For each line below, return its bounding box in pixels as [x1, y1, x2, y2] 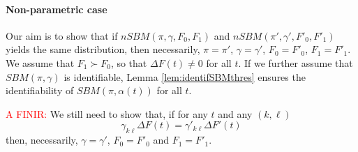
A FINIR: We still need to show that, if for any [6, 106, 208, 121]
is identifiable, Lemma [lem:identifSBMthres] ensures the [64, 69, 306, 84]
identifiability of [6, 83, 74, 98]
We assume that [6, 55, 75, 70]
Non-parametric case [6, 1, 107, 16]
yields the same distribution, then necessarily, [6, 42, 200, 56]
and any [218, 106, 253, 121]
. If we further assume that [238, 55, 353, 70]
